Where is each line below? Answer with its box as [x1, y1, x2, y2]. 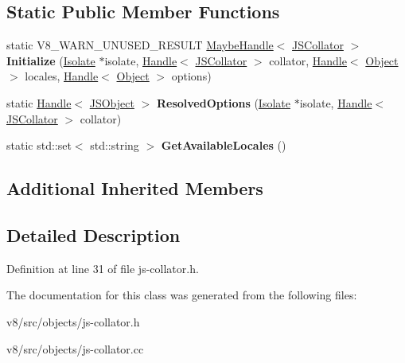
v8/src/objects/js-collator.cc [6, 340, 144, 357]
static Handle [6, 94, 72, 111]
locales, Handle [25, 68, 99, 84]
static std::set [6, 137, 72, 154]
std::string [90, 137, 139, 154]
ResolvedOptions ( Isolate [156, 94, 290, 111]
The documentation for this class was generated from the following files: [6, 287, 357, 303]
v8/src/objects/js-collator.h [6, 313, 140, 330]
